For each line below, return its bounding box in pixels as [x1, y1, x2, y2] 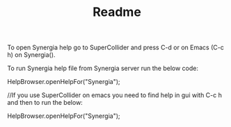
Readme [93, 4, 141, 20]
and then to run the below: [7, 99, 83, 107]
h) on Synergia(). [7, 51, 56, 59]
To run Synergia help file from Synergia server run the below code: [7, 64, 198, 73]
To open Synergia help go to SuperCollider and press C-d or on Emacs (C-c [7, 43, 224, 52]
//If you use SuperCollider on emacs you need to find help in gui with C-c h [7, 91, 223, 99]
